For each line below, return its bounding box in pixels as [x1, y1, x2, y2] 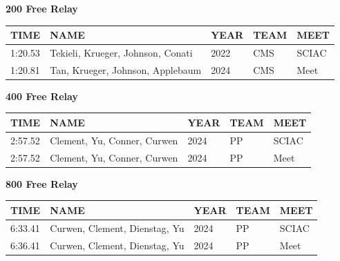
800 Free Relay [6, 176, 78, 191]
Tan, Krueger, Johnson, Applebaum [50, 62, 202, 77]
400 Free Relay [6, 88, 78, 103]
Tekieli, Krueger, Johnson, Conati [50, 45, 193, 59]
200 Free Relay [6, 1, 78, 15]
